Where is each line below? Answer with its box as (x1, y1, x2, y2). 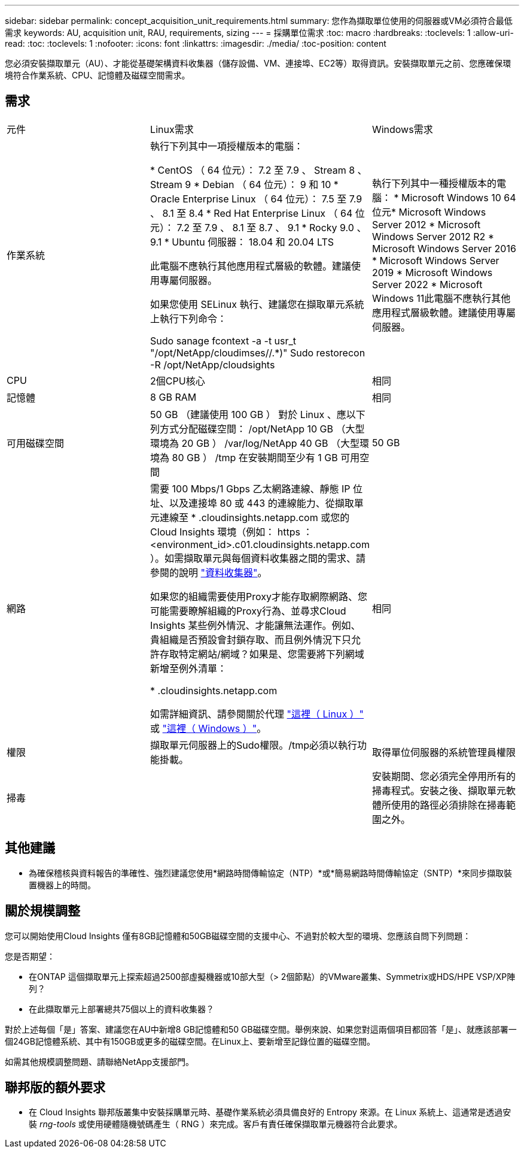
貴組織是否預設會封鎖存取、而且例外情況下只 (150, 633, 352, 646)
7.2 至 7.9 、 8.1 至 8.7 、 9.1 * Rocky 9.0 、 (176, 221, 367, 234)
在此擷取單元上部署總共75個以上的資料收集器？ (29, 1003, 215, 1014)
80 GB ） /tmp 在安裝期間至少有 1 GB (172, 451, 338, 464)
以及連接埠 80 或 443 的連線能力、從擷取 (169, 497, 354, 509)
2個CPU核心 (150, 374, 205, 387)
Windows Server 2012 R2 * (371, 230, 495, 243)
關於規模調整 (5, 903, 80, 919)
